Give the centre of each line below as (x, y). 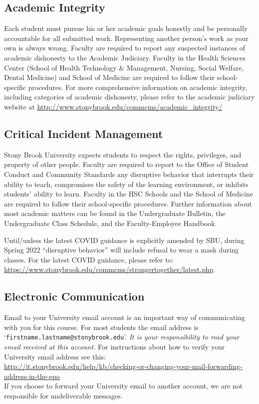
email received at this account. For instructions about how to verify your (115, 346)
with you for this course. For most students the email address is (101, 327)
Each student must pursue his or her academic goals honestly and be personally (126, 28)
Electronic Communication (74, 296)
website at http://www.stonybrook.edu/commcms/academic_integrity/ (113, 106)
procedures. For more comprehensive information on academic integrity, (138, 87)
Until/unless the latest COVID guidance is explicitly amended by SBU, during (124, 240)
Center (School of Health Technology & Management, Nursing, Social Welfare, (124, 67)
